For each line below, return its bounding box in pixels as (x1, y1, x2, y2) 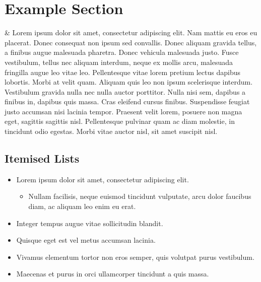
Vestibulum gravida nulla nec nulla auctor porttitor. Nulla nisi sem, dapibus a (5, 86, 246, 97)
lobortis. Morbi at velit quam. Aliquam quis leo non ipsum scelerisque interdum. (5, 77, 253, 87)
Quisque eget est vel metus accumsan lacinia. (16, 235, 156, 245)
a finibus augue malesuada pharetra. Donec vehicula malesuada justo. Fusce (5, 47, 239, 57)
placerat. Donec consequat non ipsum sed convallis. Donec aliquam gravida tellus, (5, 37, 257, 47)
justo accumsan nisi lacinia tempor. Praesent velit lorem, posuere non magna (5, 106, 242, 116)
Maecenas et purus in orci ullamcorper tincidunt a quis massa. (16, 268, 209, 279)
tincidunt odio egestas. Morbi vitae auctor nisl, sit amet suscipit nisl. (5, 126, 218, 136)
